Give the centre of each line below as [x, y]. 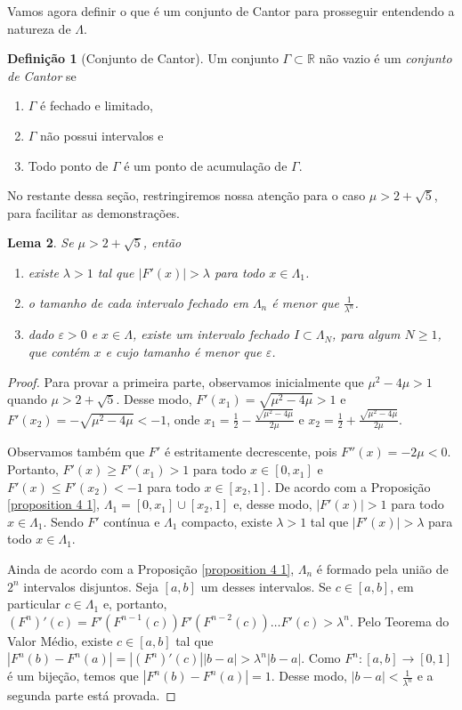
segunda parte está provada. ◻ [92, 695]
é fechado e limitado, [97, 105]
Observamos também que [76, 452]
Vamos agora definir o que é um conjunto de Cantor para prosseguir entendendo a [231, 11]
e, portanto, [135, 604]
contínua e [132, 521]
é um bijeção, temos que [73, 676]
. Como [321, 658]
